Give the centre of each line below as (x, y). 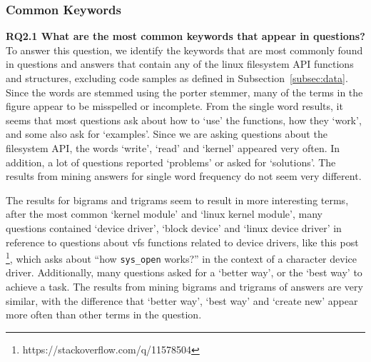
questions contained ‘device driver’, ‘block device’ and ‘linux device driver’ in (174, 227)
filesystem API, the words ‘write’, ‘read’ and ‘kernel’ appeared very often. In (173, 147)
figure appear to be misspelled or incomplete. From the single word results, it (174, 106)
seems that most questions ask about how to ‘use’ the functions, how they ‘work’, (184, 120)
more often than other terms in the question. (104, 315)
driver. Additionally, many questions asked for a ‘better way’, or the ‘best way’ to (184, 272)
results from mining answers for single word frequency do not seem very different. (184, 176)
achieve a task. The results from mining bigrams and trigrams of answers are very (184, 287)
